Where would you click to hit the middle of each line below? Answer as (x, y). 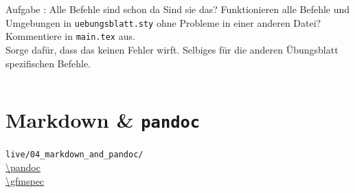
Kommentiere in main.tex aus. (70, 36)
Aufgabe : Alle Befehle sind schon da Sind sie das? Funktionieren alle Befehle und (178, 9)
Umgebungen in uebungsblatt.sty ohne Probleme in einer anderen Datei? (163, 22)
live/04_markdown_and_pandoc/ (75, 155)
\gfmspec (25, 180)
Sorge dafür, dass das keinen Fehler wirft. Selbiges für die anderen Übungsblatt (172, 49)
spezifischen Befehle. (48, 63)
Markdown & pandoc (103, 120)
